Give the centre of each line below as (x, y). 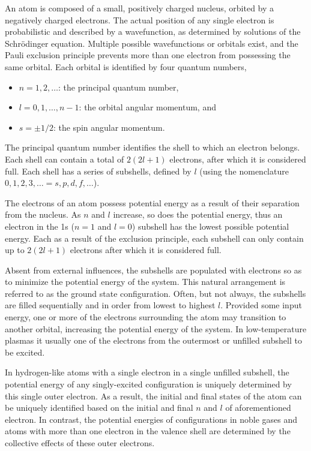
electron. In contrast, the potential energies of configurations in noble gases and (151, 419)
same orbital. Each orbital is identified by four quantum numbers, (126, 66)
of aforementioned (258, 408)
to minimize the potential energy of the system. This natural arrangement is (145, 282)
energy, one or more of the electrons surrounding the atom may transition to (146, 317)
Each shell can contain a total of (65, 159)
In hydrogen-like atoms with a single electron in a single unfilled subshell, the (147, 372)
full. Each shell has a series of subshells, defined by (98, 171)
